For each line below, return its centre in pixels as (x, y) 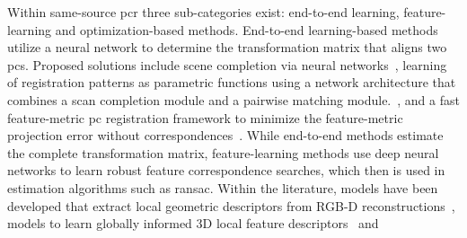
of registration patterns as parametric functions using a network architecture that (232, 82)
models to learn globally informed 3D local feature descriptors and (193, 223)
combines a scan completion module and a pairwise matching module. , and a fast (233, 99)
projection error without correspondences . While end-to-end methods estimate (225, 135)
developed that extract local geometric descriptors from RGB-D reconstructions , (231, 205)
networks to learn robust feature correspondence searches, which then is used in (226, 170)
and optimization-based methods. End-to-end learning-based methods (247, 29)
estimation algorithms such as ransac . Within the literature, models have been (223, 187)
